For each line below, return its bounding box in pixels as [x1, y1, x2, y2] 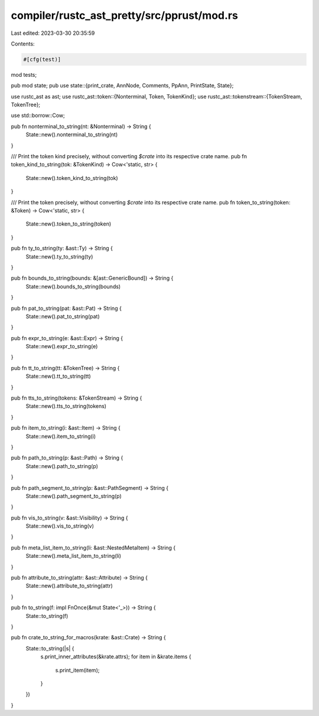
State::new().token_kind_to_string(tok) [25, 174, 118, 181]
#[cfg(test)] [23, 56, 61, 63]
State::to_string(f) [25, 612, 69, 619]
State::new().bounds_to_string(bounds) [25, 283, 121, 290]
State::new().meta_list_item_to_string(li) [25, 552, 121, 560]
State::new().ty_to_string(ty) [25, 253, 93, 260]
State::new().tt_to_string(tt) [25, 372, 91, 380]
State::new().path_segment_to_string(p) [25, 492, 122, 499]
